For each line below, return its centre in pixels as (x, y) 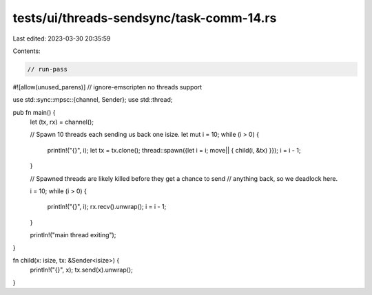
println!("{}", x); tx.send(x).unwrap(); (82, 270)
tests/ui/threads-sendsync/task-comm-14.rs (145, 18)
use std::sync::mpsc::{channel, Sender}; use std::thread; (93, 100)
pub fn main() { (34, 112)
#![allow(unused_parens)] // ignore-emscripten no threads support (107, 87)
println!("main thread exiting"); (73, 235)
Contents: (27, 51)
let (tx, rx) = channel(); (62, 122)
